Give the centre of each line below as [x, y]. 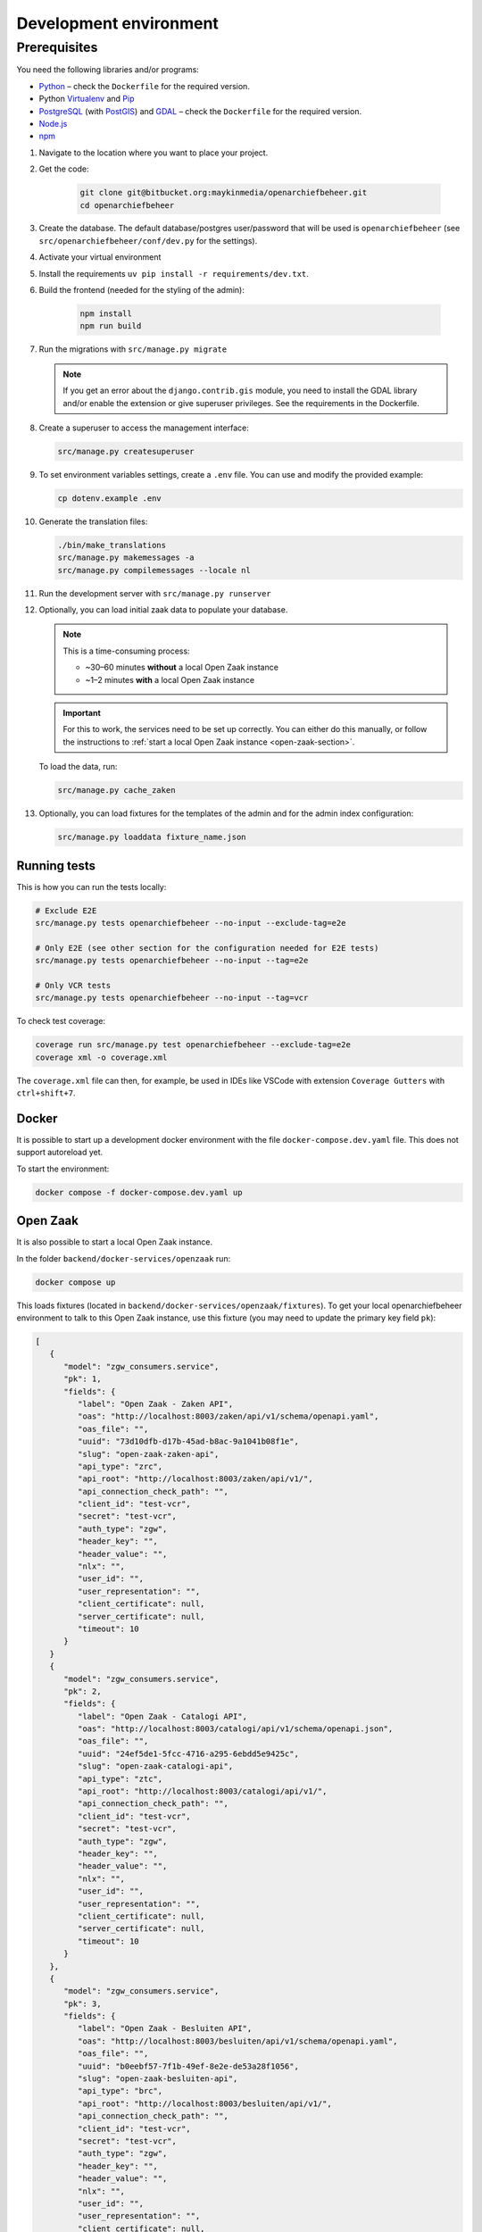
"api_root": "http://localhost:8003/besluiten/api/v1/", [204, 2103]
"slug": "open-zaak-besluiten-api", [158, 2079]
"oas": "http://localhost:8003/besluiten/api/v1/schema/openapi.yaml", [237, 2041]
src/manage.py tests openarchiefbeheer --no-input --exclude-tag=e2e [191, 923]
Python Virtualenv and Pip [87, 99]
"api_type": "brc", [120, 2091]
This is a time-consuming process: [127, 651]
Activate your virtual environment [100, 257]
